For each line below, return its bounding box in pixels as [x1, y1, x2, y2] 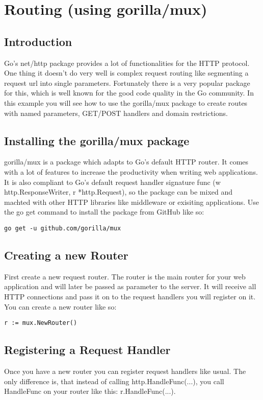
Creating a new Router [4, 247, 128, 263]
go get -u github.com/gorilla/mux [4, 224, 121, 232]
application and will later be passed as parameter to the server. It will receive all [4, 281, 256, 292]
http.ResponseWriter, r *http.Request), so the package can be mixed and [4, 186, 233, 197]
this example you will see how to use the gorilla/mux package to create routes [4, 97, 248, 108]
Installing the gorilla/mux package [4, 132, 190, 148]
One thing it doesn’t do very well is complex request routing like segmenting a [4, 67, 249, 78]
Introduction [4, 33, 72, 49]
